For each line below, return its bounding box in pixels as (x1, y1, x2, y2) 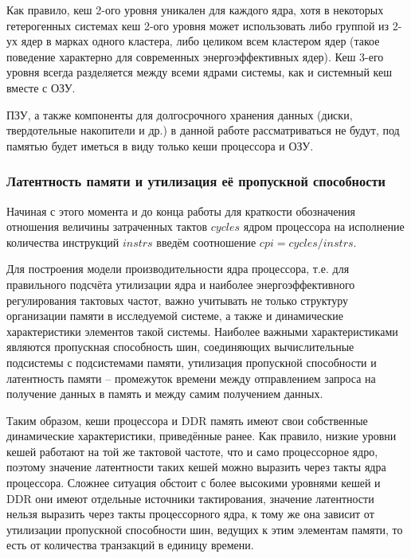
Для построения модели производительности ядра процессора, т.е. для (6, 260, 350, 277)
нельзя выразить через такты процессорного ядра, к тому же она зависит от (6, 505, 374, 522)
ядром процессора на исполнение (243, 218, 405, 235)
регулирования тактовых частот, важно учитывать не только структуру (6, 291, 349, 308)
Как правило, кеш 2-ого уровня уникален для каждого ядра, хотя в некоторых (6, 2, 384, 18)
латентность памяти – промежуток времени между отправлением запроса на (6, 369, 376, 386)
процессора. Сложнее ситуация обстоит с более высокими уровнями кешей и (6, 474, 381, 491)
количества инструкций (6, 233, 119, 250)
